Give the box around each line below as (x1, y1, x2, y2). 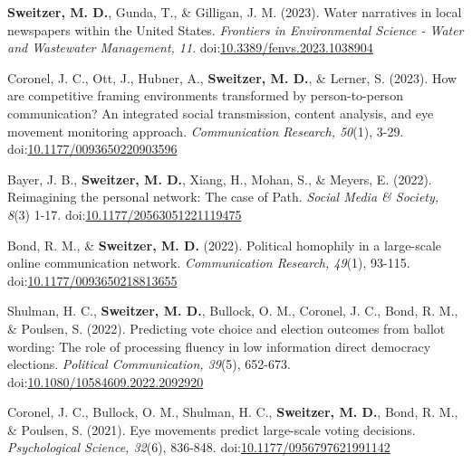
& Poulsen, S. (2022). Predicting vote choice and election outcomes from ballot (7, 318, 446, 337)
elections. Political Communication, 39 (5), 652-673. (7, 354, 291, 373)
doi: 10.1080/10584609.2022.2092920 (7, 372, 204, 391)
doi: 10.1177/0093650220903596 (7, 139, 178, 158)
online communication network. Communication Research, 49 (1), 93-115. (7, 253, 410, 272)
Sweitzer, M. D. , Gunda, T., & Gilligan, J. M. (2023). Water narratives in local (7, 3, 462, 21)
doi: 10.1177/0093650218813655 (7, 270, 178, 289)
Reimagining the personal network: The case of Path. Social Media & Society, (7, 187, 439, 206)
